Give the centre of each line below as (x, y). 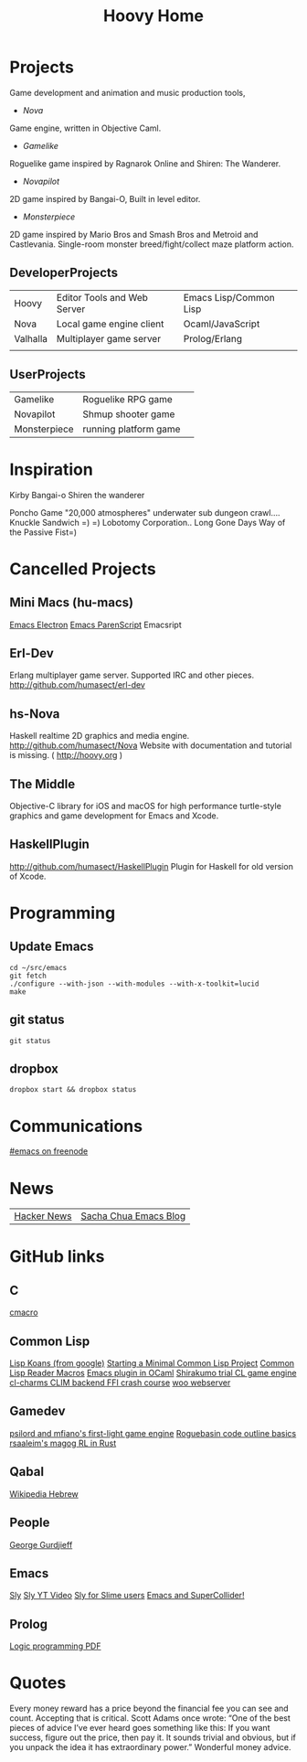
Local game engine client (110, 324)
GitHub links (57, 1257)
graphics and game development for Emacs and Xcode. (114, 816)
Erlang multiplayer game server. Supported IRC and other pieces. (132, 675)
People (30, 1523)
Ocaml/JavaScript (222, 324)
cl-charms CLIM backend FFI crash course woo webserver (120, 1383)
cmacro (24, 1312)
